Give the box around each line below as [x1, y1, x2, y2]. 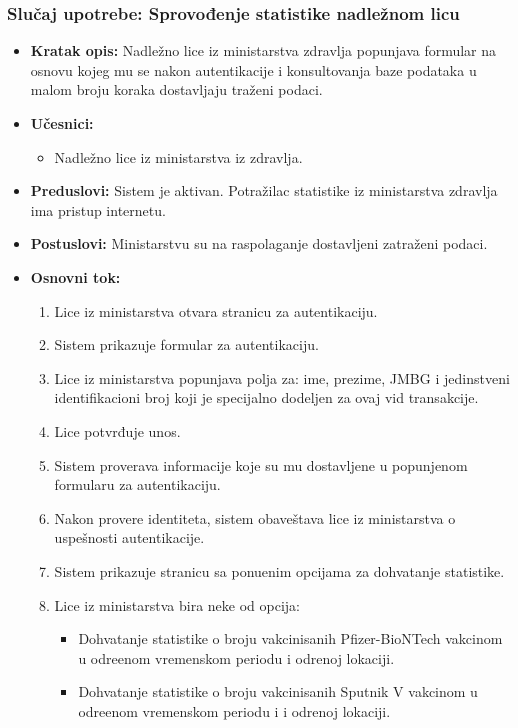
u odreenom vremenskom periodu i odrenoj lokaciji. [78, 647, 395, 668]
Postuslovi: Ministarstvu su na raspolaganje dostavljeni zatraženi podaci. [30, 233, 488, 254]
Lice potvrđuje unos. [54, 420, 181, 441]
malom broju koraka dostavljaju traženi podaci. [30, 79, 323, 100]
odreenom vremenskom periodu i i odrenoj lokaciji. [78, 700, 391, 721]
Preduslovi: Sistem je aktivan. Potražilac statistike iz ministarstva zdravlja [30, 180, 498, 201]
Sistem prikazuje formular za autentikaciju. [54, 334, 319, 355]
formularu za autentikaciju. [54, 474, 221, 495]
